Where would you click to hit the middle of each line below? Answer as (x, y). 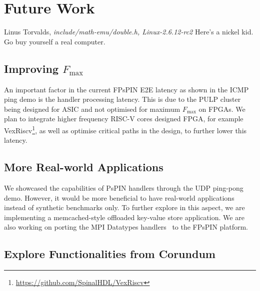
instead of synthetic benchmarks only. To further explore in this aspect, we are (124, 207)
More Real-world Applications (84, 167)
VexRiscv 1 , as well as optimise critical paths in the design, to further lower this (125, 129)
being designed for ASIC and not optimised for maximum (92, 109)
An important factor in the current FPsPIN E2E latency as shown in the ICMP (126, 89)
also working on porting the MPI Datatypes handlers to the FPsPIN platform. (126, 227)
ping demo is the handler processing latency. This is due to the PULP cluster (122, 99)
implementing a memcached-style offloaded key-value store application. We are (124, 217)
